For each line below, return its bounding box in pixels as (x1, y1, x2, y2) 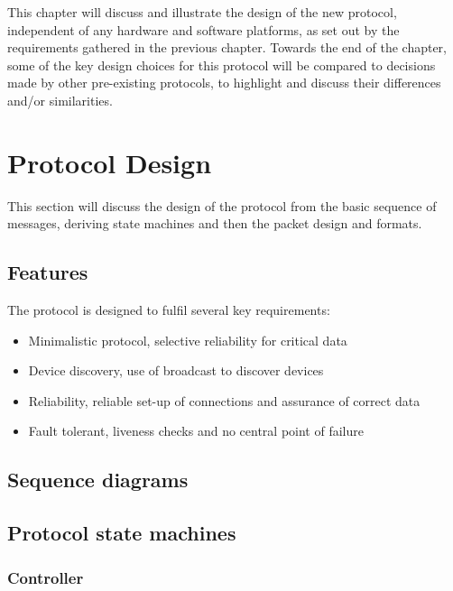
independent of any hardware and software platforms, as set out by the (7, 20, 400, 39)
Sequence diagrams (7, 466, 189, 494)
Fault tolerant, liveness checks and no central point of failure (28, 421, 364, 440)
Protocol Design (7, 143, 212, 180)
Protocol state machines (7, 519, 236, 547)
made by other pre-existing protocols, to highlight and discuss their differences (7, 73, 441, 92)
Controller (7, 566, 84, 588)
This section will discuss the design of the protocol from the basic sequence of (7, 196, 437, 215)
